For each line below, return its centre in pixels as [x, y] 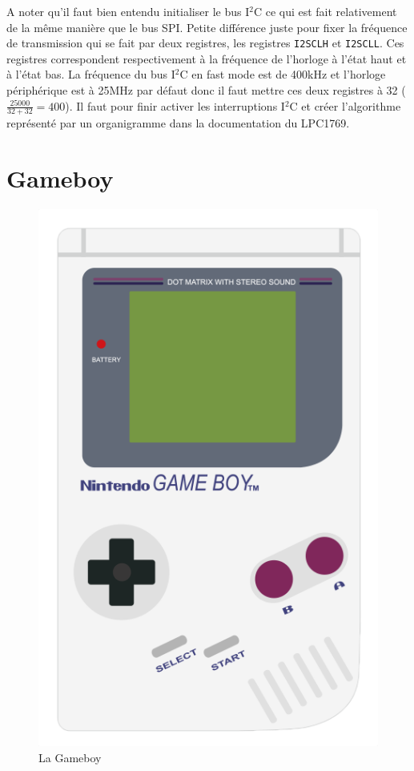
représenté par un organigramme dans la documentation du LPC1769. [178, 123]
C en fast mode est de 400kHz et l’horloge [283, 74]
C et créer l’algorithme [345, 105]
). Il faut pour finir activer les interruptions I [175, 105]
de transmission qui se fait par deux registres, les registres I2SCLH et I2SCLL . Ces [205, 43]
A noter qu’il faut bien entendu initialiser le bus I [128, 11]
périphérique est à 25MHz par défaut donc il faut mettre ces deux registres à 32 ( [206, 90]
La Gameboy [70, 757]
